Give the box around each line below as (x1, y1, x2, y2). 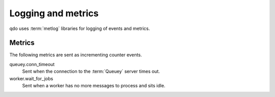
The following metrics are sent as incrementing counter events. (9, 52, 142, 58)
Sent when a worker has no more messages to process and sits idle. (22, 83, 166, 89)
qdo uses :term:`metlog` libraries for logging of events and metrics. (9, 25, 150, 31)
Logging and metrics (9, 8, 99, 19)
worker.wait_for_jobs (9, 75, 53, 81)
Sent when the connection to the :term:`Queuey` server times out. (22, 69, 160, 75)
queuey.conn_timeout (9, 61, 55, 67)
